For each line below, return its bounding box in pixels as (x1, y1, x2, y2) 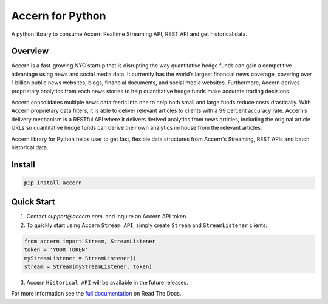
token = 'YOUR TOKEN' (24, 246, 89, 253)
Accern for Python (11, 9, 106, 22)
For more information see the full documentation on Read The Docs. (11, 290, 182, 297)
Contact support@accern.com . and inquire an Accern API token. (26, 213, 188, 220)
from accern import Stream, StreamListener (24, 237, 156, 245)
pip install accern (24, 179, 82, 186)
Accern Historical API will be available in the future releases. (26, 279, 188, 286)
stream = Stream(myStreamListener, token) (24, 263, 152, 270)
